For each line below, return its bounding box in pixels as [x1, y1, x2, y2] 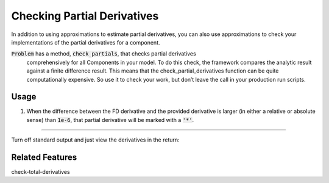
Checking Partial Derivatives [11, 9, 159, 23]
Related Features [11, 152, 77, 162]
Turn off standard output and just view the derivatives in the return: [11, 136, 180, 143]
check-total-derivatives [11, 168, 70, 176]
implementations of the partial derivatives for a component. [11, 38, 161, 46]
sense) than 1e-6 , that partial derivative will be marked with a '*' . [26, 116, 194, 123]
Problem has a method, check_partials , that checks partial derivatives [11, 50, 196, 57]
